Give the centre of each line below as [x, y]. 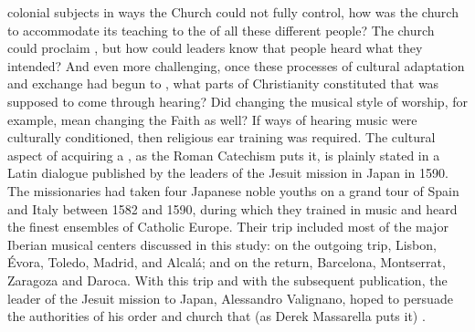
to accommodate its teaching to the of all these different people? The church [221, 30]
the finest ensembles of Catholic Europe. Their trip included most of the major [228, 227]
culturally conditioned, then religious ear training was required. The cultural [222, 137]
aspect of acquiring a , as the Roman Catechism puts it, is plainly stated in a [224, 155]
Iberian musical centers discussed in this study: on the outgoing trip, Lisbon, [222, 244]
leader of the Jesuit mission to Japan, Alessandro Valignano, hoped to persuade [230, 298]
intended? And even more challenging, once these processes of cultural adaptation [236, 65]
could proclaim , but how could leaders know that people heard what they [215, 48]
